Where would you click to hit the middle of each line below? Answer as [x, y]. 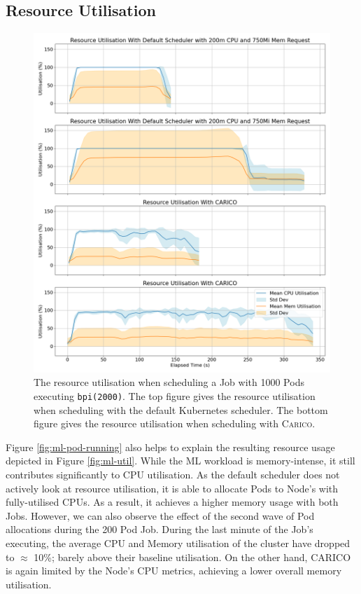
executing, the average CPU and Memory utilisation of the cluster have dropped [178, 543]
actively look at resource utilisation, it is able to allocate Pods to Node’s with [172, 488]
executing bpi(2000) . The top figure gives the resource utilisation [175, 395]
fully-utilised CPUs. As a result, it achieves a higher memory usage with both [172, 502]
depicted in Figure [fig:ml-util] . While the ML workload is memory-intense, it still [180, 461]
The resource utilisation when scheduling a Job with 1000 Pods [169, 382]
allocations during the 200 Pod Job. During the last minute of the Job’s [160, 529]
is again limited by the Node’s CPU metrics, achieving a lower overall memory [174, 571]
